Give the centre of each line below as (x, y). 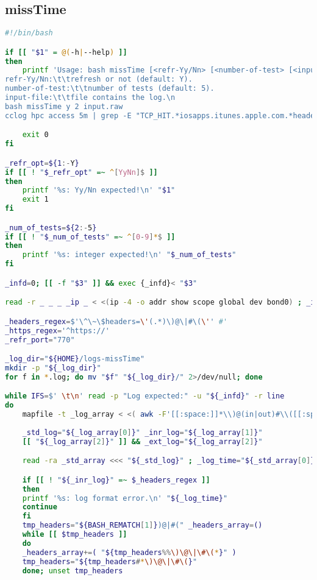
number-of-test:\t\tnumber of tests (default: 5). (110, 89)
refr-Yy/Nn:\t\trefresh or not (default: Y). (99, 80)
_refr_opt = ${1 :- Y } (42, 163)
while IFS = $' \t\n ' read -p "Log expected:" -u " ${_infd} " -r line (145, 396)
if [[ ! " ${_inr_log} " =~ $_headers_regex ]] (116, 480)
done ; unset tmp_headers (73, 571)
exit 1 (35, 200)
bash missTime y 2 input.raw (64, 106)
